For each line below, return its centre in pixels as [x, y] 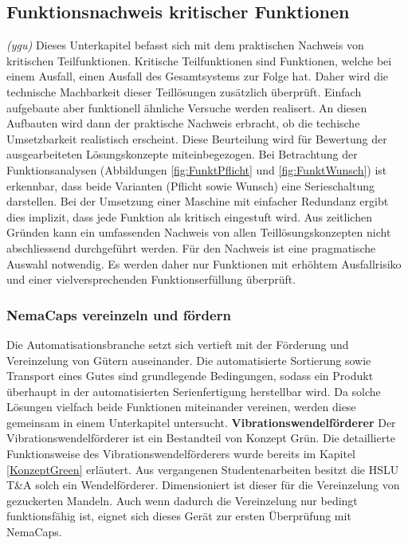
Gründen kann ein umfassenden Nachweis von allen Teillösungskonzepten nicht [199, 232]
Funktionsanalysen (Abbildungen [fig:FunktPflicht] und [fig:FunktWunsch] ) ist [197, 169]
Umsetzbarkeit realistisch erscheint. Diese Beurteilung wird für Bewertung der [197, 138]
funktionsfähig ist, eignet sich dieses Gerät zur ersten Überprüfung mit [179, 516]
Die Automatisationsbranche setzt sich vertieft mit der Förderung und [178, 344]
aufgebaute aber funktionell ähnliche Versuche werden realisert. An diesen [187, 107]
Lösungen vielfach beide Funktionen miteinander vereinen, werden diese [181, 407]
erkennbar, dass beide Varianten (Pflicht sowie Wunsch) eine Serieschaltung [190, 185]
